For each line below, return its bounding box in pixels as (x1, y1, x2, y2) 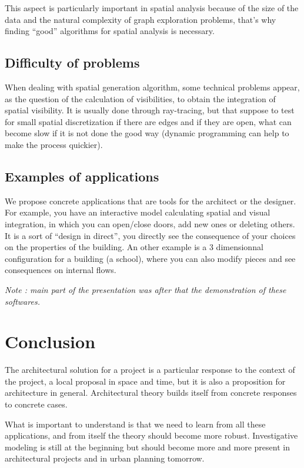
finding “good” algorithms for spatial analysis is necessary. (5, 25, 215, 37)
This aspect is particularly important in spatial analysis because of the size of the (5, 2, 299, 14)
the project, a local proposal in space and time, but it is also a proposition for (5, 375, 286, 387)
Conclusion (5, 329, 96, 353)
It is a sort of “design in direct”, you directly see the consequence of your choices (5, 229, 296, 241)
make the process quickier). (5, 138, 103, 150)
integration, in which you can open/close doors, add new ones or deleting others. (5, 217, 295, 230)
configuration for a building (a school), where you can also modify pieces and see (5, 252, 296, 264)
